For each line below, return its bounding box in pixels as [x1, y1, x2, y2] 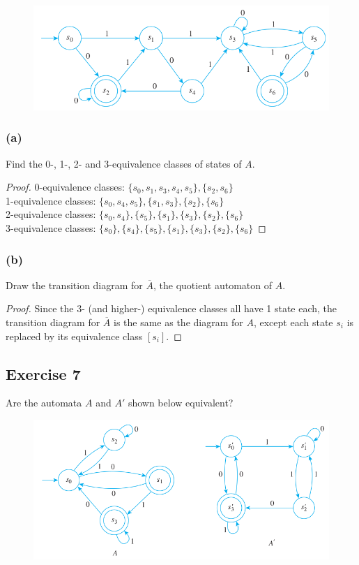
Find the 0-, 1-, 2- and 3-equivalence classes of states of [6, 156, 242, 170]
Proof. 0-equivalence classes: [6, 179, 125, 194]
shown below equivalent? [128, 395, 234, 410]
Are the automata [6, 395, 82, 410]
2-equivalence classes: [6, 207, 96, 221]
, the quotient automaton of [153, 277, 272, 292]
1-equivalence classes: [6, 193, 96, 207]
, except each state [253, 315, 333, 329]
